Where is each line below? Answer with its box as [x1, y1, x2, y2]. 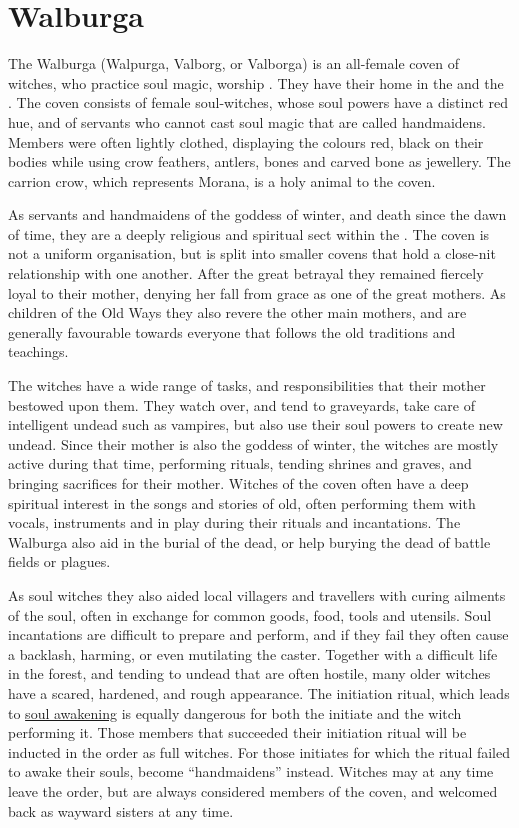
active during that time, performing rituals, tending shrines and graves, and [8, 453, 472, 474]
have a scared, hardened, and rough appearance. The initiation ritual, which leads [8, 682, 510, 703]
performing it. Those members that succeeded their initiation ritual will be [8, 722, 467, 743]
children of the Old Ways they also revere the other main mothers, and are [8, 302, 467, 323]
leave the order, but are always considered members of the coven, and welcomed [8, 780, 498, 801]
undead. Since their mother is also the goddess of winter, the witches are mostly [8, 433, 499, 454]
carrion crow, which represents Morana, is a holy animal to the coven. [8, 170, 436, 191]
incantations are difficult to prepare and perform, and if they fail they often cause [8, 624, 509, 645]
